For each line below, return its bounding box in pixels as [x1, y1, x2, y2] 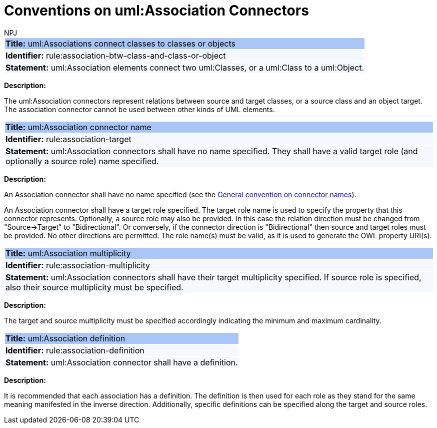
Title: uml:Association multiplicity [5, 248, 131, 258]
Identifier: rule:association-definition [5, 345, 144, 355]
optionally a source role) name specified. [5, 156, 159, 166]
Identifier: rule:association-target [5, 134, 131, 144]
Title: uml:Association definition [5, 333, 125, 343]
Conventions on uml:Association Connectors [4, 2, 309, 19]
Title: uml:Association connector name [5, 122, 151, 132]
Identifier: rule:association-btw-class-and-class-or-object [5, 50, 226, 61]
